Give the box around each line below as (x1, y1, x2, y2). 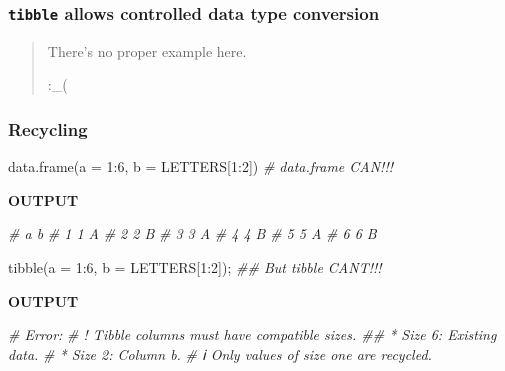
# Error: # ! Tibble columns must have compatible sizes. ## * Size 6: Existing (8, 324, 497, 345)
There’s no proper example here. (47, 40, 247, 61)
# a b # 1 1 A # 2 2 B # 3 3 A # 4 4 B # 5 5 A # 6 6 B (8, 223, 377, 244)
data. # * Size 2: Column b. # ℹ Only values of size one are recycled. (8, 343, 432, 364)
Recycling (8, 116, 88, 141)
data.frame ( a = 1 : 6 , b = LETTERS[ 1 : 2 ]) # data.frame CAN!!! (8, 156, 394, 177)
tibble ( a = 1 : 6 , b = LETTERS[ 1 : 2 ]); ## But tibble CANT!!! (8, 256, 382, 277)
